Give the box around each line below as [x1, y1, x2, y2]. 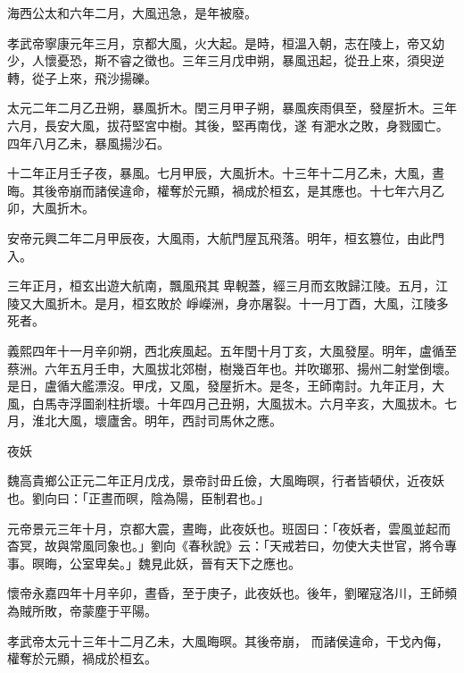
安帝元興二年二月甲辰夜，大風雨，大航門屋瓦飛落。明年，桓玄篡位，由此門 [7, 228, 444, 247]
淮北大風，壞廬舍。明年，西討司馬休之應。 [31, 411, 282, 430]
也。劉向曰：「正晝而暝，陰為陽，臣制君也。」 [7, 489, 269, 508]
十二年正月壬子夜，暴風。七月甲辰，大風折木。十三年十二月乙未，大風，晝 [7, 164, 444, 182]
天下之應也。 [225, 553, 301, 572]
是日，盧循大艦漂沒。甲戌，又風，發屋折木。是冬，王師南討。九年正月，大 [7, 376, 444, 395]
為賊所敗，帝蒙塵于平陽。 [7, 601, 157, 620]
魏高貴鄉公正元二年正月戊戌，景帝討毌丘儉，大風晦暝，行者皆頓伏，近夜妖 [7, 471, 444, 490]
